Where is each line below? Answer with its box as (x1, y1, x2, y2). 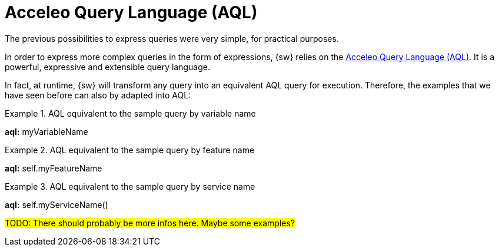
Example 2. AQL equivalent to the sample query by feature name (5, 144, 255, 155)
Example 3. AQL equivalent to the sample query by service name (5, 181, 255, 191)
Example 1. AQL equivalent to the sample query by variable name (5, 108, 256, 118)
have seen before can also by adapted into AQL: (5, 90, 191, 100)
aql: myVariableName (5, 126, 88, 137)
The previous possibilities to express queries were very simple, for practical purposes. (5, 33, 339, 44)
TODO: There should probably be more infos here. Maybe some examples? (5, 217, 295, 228)
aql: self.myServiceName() (5, 199, 108, 210)
